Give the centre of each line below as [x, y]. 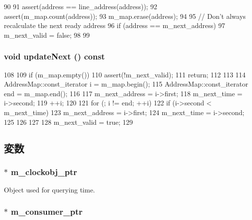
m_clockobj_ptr [44, 171]
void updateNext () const [55, 56]
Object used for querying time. [50, 190]
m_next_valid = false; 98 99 [47, 35]
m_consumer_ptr [47, 211]
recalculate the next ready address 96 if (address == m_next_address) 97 [115, 25]
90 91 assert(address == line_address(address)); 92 [81, 6]
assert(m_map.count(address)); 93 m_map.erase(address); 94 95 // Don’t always [125, 16]
